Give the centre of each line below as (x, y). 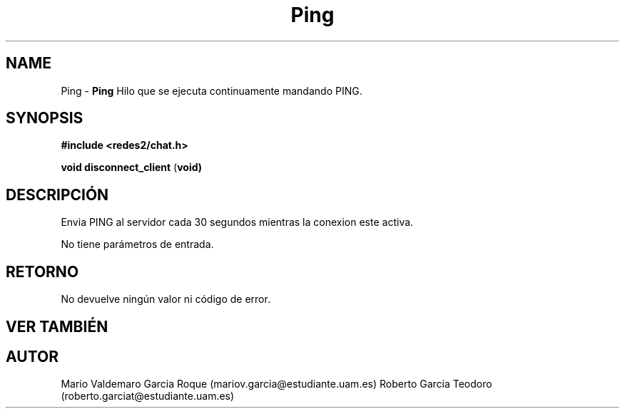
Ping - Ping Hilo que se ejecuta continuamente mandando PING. (212, 90)
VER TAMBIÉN (57, 326)
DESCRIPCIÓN (57, 195)
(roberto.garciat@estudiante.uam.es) (148, 396)
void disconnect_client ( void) (132, 167)
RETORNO (42, 271)
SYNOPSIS (45, 118)
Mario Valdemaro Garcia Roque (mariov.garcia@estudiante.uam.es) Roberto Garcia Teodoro (276, 384)
